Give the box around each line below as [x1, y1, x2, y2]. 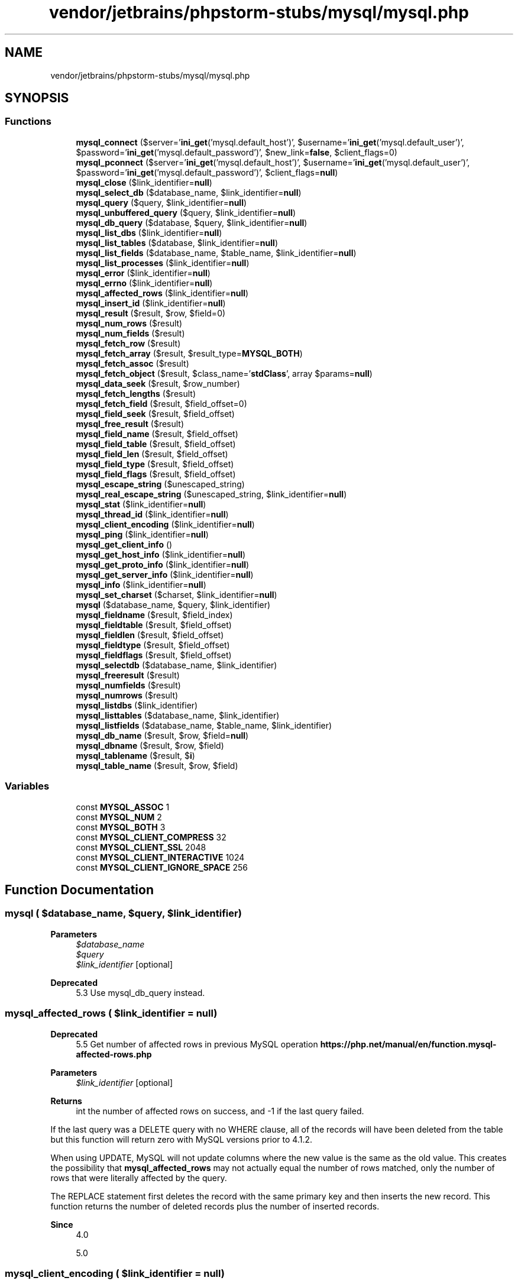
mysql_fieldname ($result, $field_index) [76, 609, 233, 620]
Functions [5, 115, 51, 128]
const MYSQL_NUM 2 [76, 811, 162, 822]
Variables [5, 780, 50, 793]
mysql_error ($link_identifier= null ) [76, 267, 211, 278]
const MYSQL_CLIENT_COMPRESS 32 [76, 832, 226, 842]
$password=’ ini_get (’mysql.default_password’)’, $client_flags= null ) [76, 167, 338, 177]
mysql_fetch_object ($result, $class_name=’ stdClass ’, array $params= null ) [76, 368, 373, 379]
